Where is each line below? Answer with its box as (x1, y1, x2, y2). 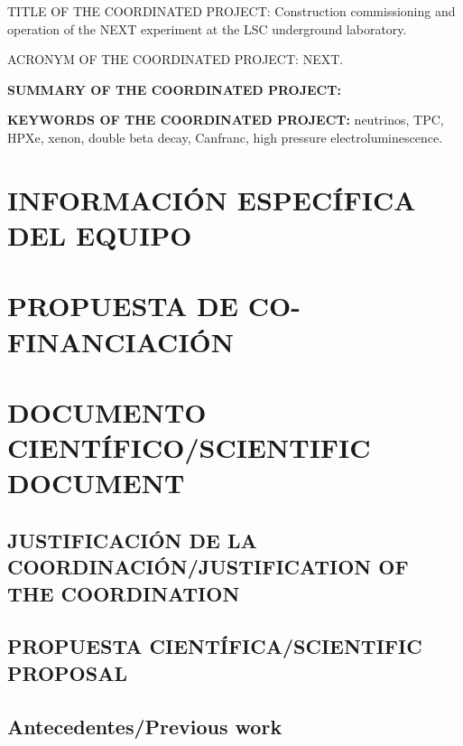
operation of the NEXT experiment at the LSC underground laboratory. (7, 19, 407, 38)
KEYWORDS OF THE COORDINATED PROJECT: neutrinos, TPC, (7, 110, 444, 129)
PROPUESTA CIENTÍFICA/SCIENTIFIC (7, 632, 422, 660)
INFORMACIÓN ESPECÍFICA (7, 181, 416, 218)
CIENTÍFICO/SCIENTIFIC (7, 429, 371, 466)
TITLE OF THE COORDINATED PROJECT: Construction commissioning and (7, 2, 456, 20)
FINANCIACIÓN (7, 322, 234, 359)
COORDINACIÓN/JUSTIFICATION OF (7, 553, 409, 581)
